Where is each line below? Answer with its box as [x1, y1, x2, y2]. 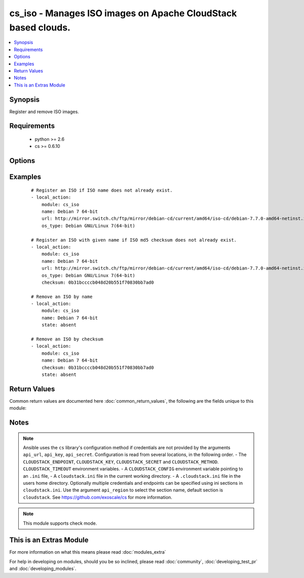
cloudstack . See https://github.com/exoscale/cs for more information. [23, 494, 172, 500]
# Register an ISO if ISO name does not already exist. [31, 187, 173, 193]
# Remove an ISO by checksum [31, 336, 103, 342]
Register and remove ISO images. [9, 108, 80, 114]
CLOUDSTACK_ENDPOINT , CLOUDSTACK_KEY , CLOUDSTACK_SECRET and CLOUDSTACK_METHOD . [23, 458, 219, 465]
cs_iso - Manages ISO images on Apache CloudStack [9, 8, 237, 19]
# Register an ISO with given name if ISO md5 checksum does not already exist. [31, 237, 237, 243]
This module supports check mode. [23, 520, 97, 526]
